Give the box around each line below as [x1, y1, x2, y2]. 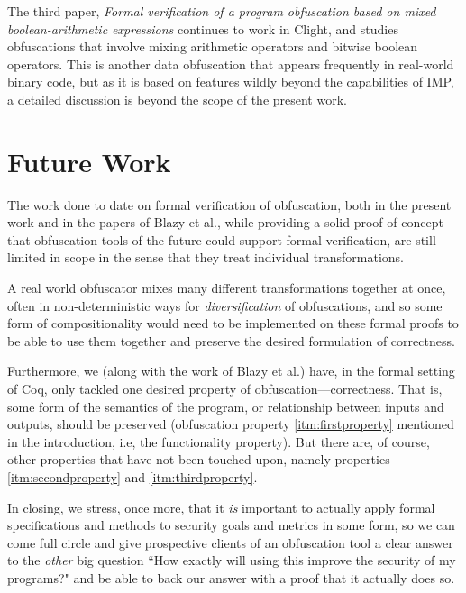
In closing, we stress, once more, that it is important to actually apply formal [7, 497, 435, 516]
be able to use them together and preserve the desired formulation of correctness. [7, 331, 455, 350]
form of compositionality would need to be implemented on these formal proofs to [7, 314, 459, 333]
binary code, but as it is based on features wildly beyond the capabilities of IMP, [7, 72, 454, 91]
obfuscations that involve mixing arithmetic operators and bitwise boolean [7, 37, 418, 56]
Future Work [7, 142, 171, 179]
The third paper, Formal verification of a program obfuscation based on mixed [7, 2, 436, 20]
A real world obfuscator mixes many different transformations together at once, [7, 278, 446, 297]
